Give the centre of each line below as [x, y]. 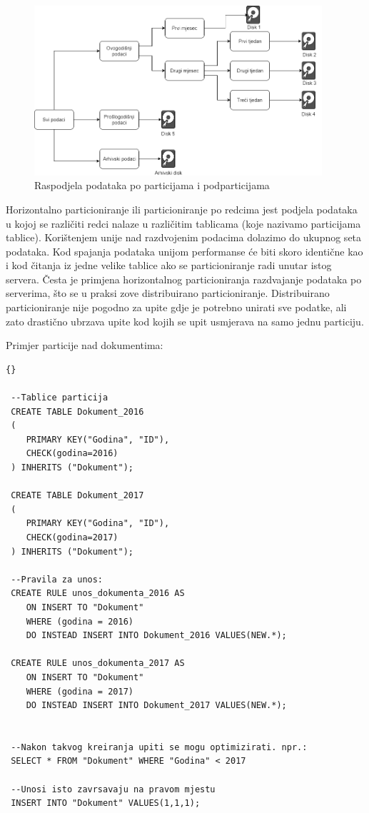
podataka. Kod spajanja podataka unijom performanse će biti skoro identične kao [184, 251]
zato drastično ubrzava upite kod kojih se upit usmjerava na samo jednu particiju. [185, 321]
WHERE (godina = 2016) [80, 621]
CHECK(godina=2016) [72, 454]
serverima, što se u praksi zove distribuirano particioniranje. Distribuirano [168, 293]
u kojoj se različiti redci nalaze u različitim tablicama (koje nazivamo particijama [183, 223]
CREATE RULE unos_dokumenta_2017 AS [98, 663]
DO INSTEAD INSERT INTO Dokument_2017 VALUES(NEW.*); [156, 706]
